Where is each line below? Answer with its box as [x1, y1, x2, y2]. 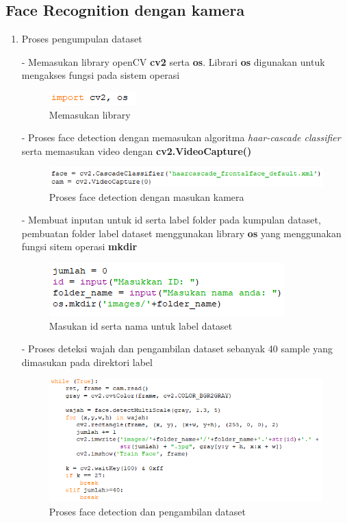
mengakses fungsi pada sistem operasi [21, 68, 180, 82]
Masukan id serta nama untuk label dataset [49, 318, 233, 332]
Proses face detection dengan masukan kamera [49, 189, 244, 204]
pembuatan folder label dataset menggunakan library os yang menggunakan [21, 226, 342, 240]
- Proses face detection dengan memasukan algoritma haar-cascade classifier [21, 130, 341, 145]
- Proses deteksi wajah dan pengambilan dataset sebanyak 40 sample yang [21, 341, 333, 356]
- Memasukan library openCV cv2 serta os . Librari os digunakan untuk [21, 54, 325, 69]
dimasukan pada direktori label [21, 354, 153, 369]
